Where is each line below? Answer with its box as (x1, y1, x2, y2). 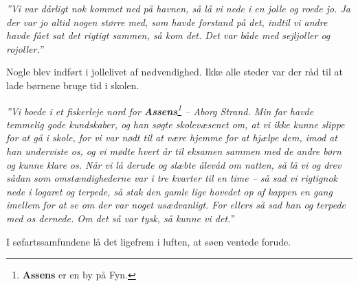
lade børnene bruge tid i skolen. (6, 78, 139, 92)
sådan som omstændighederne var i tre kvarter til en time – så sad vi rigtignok (6, 171, 338, 185)
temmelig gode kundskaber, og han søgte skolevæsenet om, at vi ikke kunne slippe (6, 117, 345, 131)
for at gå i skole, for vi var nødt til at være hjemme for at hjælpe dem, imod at (6, 130, 337, 145)
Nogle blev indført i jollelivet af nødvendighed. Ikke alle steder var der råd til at (6, 64, 343, 79)
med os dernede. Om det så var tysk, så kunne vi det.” (6, 211, 234, 225)
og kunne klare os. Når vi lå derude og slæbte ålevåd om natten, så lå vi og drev (6, 157, 342, 171)
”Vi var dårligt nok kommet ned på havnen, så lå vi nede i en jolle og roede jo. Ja (6, 1, 350, 15)
